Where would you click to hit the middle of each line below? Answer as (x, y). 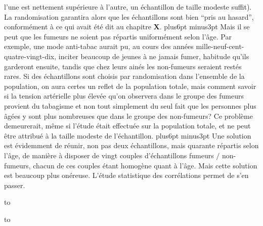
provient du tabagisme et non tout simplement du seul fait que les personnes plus (130, 105)
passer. (15, 185)
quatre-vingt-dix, (30, 56)
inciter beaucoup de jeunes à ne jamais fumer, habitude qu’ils (154, 56)
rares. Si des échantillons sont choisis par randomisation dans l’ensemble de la (124, 76)
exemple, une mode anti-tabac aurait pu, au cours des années (99, 46)
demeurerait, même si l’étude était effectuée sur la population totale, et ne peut (127, 126)
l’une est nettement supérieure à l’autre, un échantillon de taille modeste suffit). (128, 7)
